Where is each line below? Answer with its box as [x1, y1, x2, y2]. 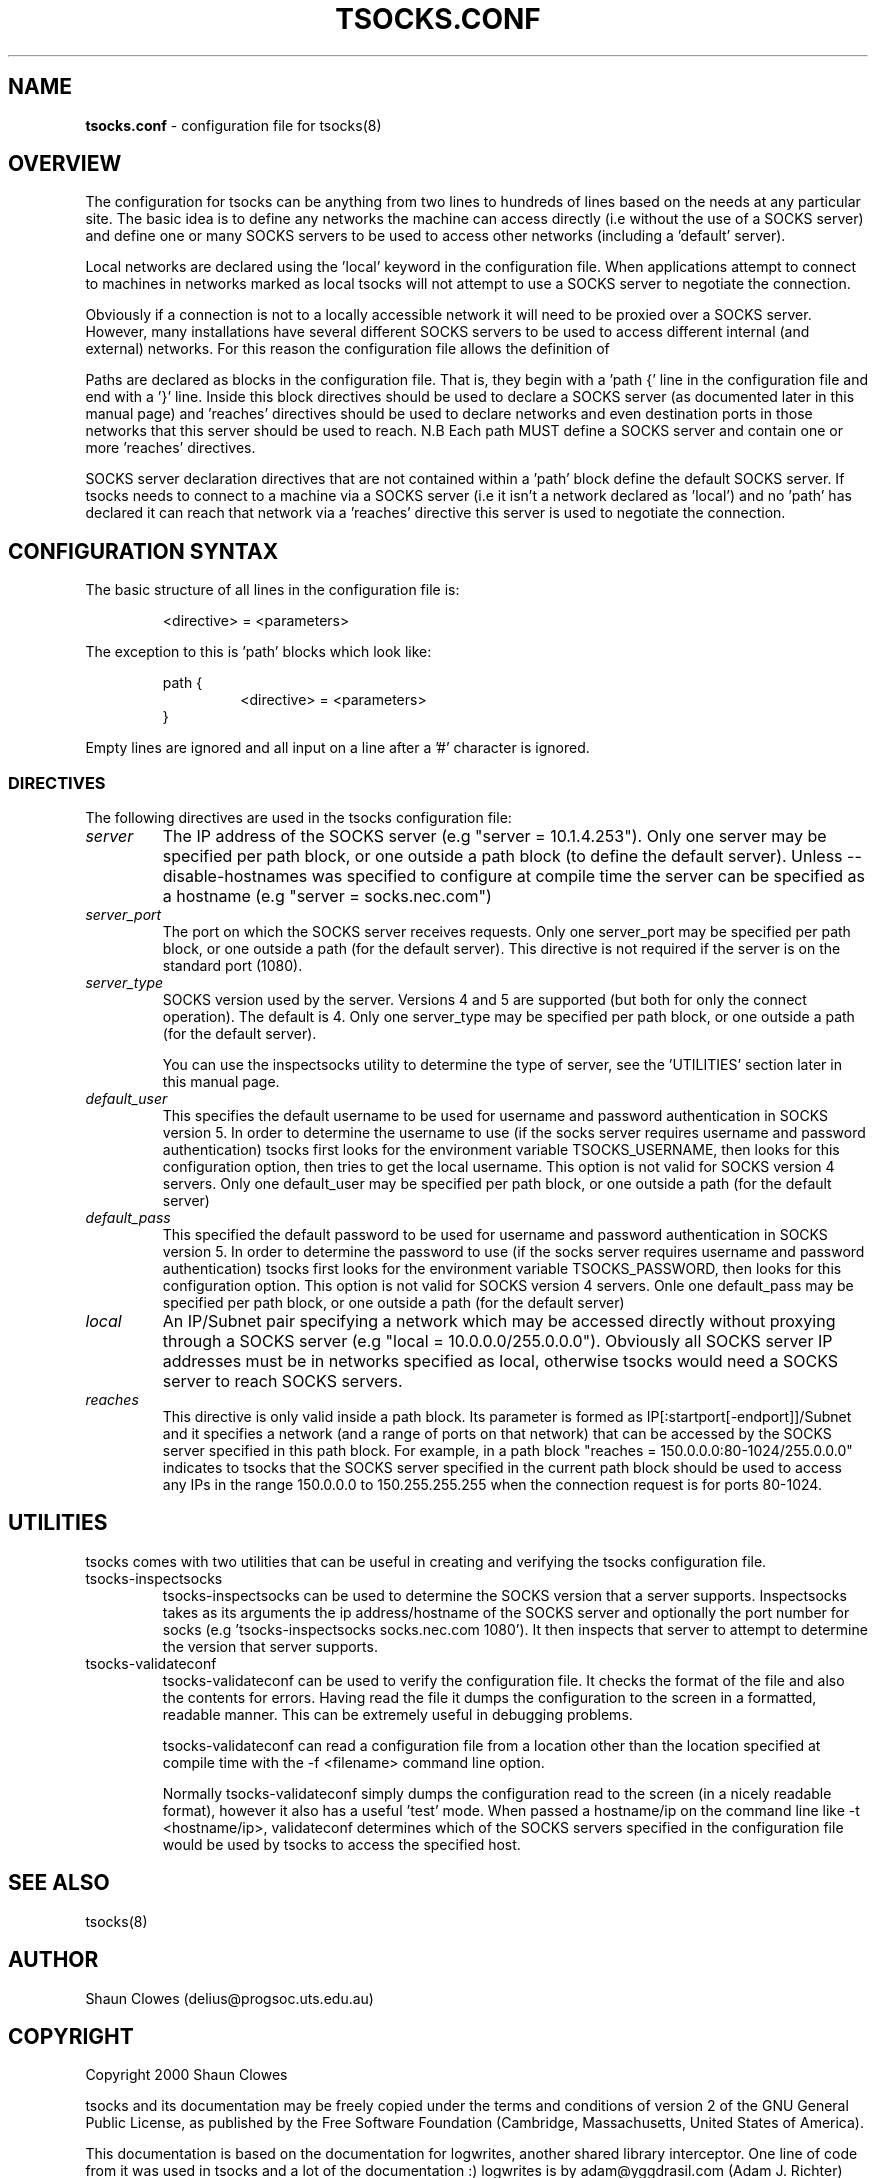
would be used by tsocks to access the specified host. [162, 1835, 521, 1853]
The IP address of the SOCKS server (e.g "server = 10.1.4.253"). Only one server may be [162, 826, 827, 847]
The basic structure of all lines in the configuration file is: [85, 581, 460, 599]
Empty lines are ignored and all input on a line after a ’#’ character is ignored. [85, 739, 590, 757]
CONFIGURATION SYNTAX [8, 538, 279, 564]
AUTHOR [8, 1947, 99, 1973]
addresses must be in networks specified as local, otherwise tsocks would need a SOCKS [162, 1351, 839, 1372]
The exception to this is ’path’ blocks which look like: [85, 643, 432, 661]
